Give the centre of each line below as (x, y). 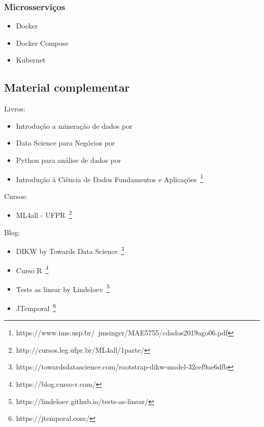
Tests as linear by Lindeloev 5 (63, 288)
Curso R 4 (32, 269)
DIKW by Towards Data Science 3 (70, 250)
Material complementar (67, 87)
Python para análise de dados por (69, 160)
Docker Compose (42, 42)
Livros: (15, 109)
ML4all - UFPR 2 (44, 214)
